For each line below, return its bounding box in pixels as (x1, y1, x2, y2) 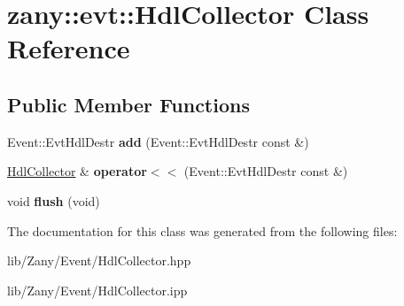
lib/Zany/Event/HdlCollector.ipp (7, 280, 188, 299)
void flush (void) (7, 191, 100, 210)
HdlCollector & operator (7, 162, 147, 180)
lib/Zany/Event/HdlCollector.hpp (7, 251, 191, 270)
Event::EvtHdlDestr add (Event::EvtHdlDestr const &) (7, 132, 309, 150)
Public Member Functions (7, 90, 250, 118)
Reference (7, 30, 130, 66)
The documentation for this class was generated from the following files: (7, 221, 398, 240)
